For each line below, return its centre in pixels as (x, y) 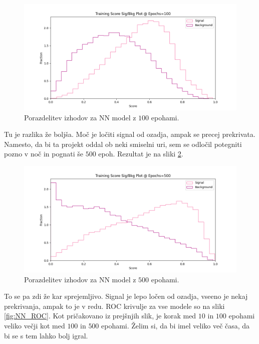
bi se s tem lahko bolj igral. (46, 335)
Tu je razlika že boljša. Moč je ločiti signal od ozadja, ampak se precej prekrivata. (130, 134)
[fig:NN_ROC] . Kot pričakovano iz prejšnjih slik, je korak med (100, 316)
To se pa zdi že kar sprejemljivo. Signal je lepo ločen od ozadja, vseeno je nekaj (126, 296)
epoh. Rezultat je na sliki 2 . (141, 154)
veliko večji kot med (35, 325)
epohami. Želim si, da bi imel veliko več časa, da (176, 325)
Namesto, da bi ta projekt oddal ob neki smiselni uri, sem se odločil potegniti (123, 144)
